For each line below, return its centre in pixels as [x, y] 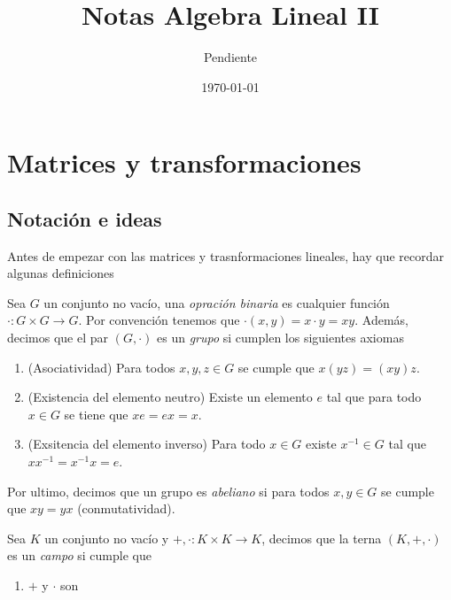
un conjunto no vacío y [107, 538]
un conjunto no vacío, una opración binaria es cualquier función [217, 302]
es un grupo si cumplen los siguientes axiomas [280, 338]
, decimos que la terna [322, 538]
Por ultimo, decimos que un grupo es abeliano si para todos [168, 491]
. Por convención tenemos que [159, 320]
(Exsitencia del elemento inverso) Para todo [147, 444]
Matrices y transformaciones [184, 162]
